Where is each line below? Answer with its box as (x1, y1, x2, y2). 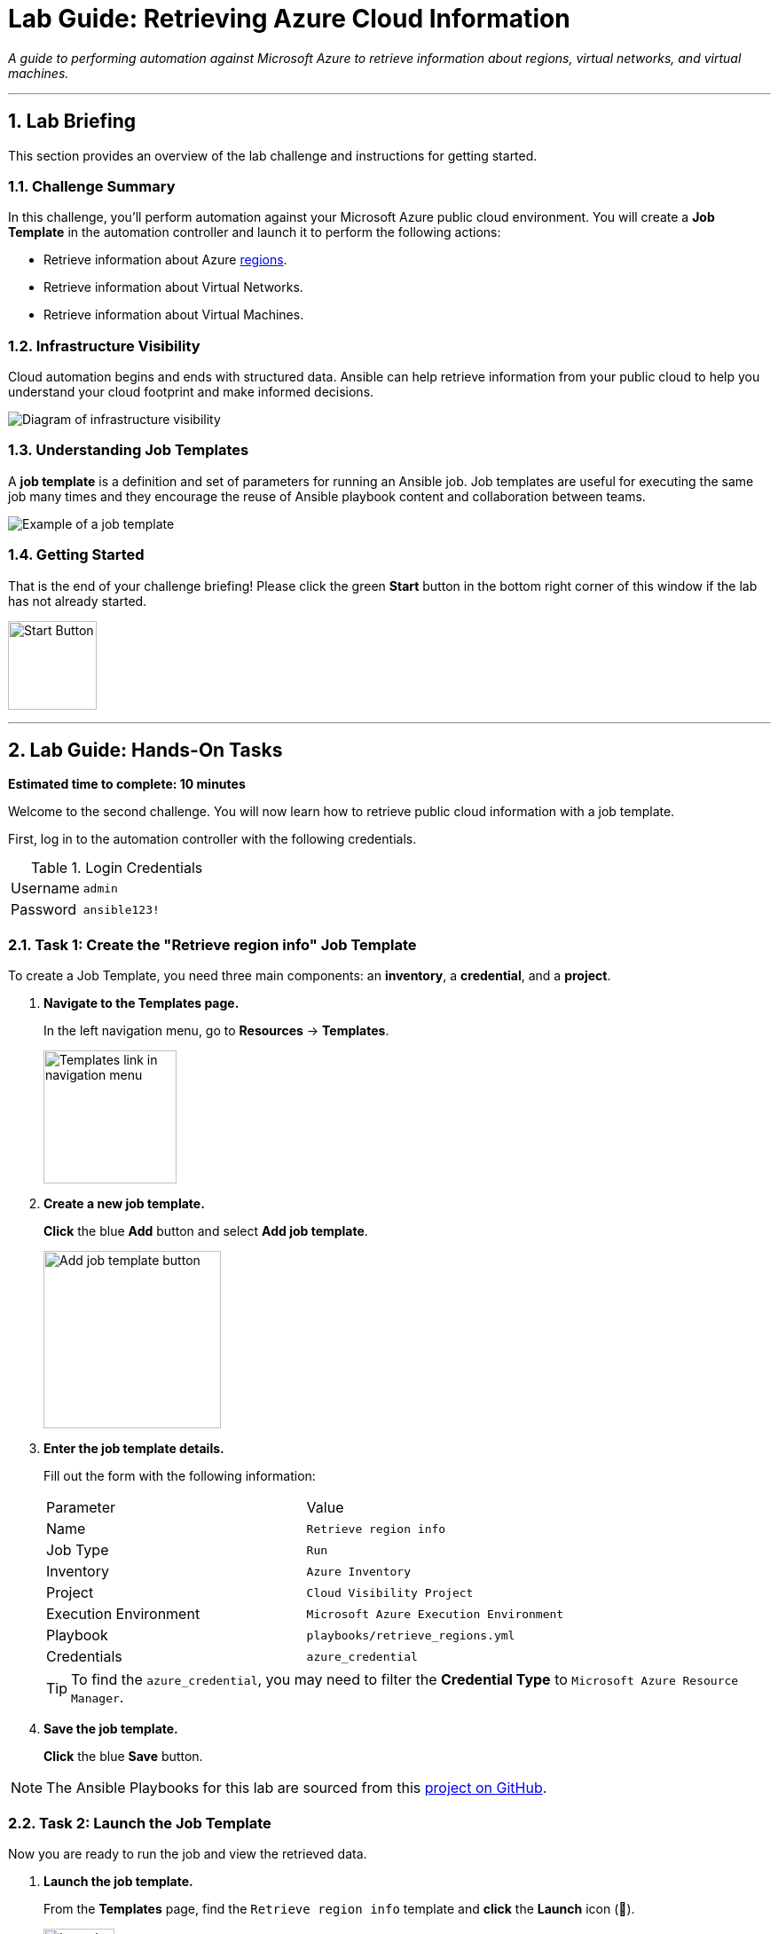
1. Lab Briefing (8, 110, 136, 133)
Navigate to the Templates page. (43, 995, 240, 1011)
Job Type (46, 1541, 109, 1560)
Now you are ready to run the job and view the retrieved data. (8, 1845, 367, 1861)
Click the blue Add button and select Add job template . (43, 1223, 368, 1239)
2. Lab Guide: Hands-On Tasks (8, 739, 283, 762)
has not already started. (8, 593, 147, 609)
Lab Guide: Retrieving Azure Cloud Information (8, 4, 570, 34)
